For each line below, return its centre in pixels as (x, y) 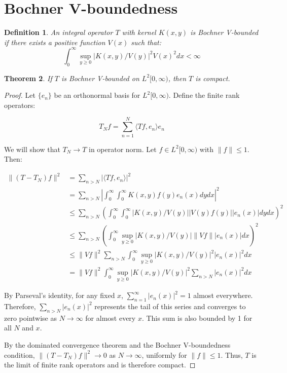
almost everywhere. (223, 295)
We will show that (32, 149)
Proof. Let (20, 95)
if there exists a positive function (55, 42)
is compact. (213, 78)
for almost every (111, 318)
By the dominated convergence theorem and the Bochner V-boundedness (117, 344)
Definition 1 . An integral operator (59, 32)
